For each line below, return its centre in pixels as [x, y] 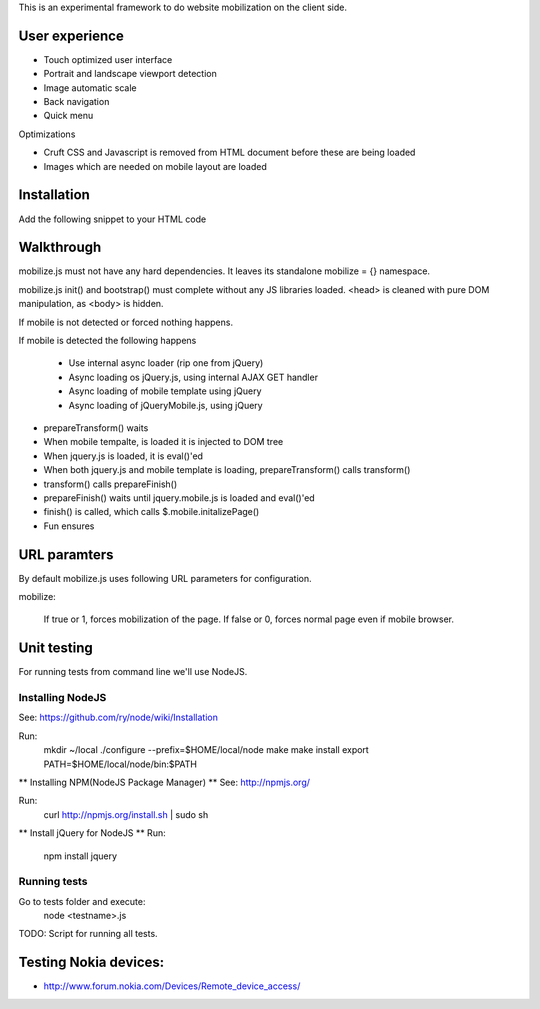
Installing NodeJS [62, 698]
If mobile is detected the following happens [107, 341]
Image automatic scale [90, 87]
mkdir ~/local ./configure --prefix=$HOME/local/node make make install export [206, 750]
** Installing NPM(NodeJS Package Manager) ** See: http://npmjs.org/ [164, 782]
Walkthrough [60, 247]
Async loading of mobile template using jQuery [165, 391]
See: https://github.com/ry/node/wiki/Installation [118, 717]
